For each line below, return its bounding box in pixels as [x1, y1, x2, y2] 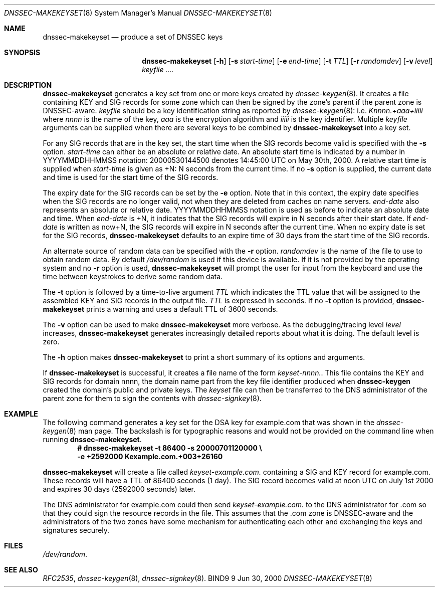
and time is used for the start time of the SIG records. [43, 173, 218, 181]
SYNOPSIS [4, 48, 41, 57]
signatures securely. [43, 526, 110, 534]
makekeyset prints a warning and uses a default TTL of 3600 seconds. [43, 305, 278, 313]
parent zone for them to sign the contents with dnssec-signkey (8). [43, 394, 262, 403]
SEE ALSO [4, 565, 38, 574]
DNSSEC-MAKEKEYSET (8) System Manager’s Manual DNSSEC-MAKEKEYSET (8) [4, 9, 272, 17]
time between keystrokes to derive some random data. [43, 272, 223, 281]
